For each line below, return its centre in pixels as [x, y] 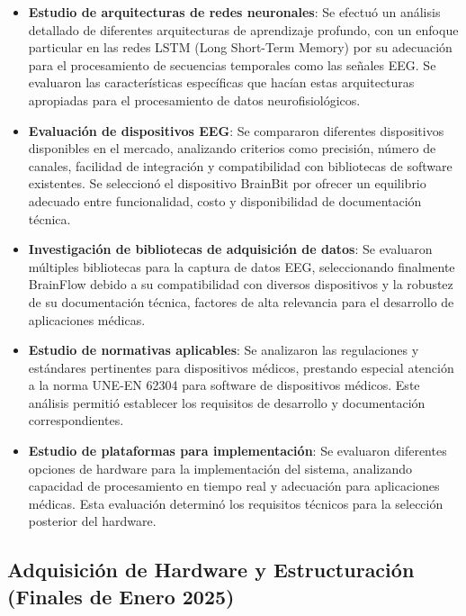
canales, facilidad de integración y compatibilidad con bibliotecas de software [240, 165]
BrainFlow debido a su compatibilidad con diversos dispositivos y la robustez [241, 284]
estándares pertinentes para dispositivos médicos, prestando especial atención [241, 367]
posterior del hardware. [92, 521]
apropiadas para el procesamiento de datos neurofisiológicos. [194, 100]
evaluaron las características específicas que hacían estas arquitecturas [221, 82]
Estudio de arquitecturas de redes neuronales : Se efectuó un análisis [234, 12]
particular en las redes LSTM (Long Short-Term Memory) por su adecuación [240, 47]
